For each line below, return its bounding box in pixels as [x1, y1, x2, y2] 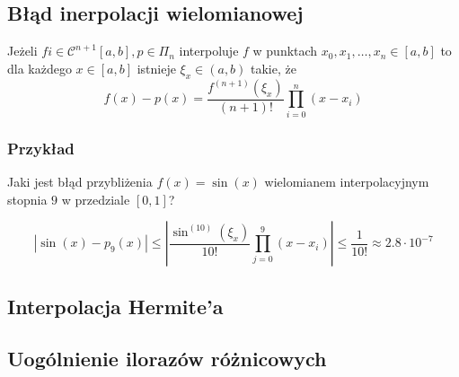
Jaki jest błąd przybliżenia [7, 172, 153, 191]
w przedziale [61, 189, 130, 208]
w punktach [252, 41, 318, 60]
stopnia [7, 189, 48, 208]
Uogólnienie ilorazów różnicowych [7, 345, 327, 373]
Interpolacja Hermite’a [7, 292, 224, 320]
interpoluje [179, 41, 239, 60]
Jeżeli [7, 41, 38, 60]
